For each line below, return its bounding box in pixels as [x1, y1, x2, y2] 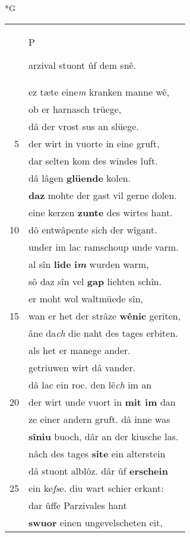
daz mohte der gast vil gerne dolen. [28, 188, 177, 202]
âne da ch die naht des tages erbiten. [28, 326, 178, 340]
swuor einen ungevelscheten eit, [28, 515, 163, 529]
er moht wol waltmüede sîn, [28, 291, 144, 305]
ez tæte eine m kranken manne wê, [28, 84, 170, 99]
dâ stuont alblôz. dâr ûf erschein [28, 463, 168, 478]
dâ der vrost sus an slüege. [28, 119, 139, 133]
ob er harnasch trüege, [28, 102, 122, 116]
